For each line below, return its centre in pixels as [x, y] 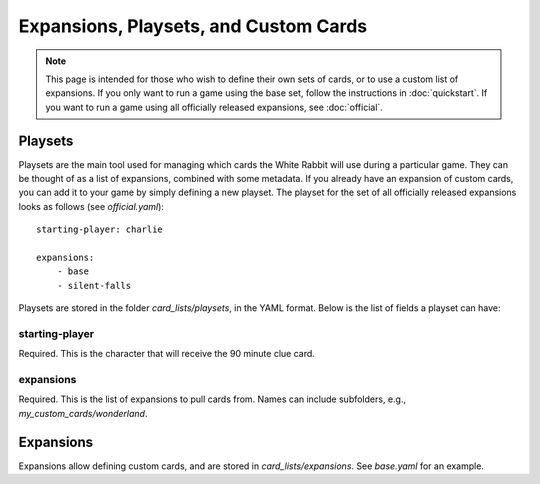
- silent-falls [94, 285]
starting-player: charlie [100, 229]
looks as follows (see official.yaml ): [91, 206]
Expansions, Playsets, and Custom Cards [193, 26]
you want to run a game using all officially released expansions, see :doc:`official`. [214, 107]
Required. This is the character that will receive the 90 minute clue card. [166, 354]
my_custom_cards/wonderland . [83, 413]
